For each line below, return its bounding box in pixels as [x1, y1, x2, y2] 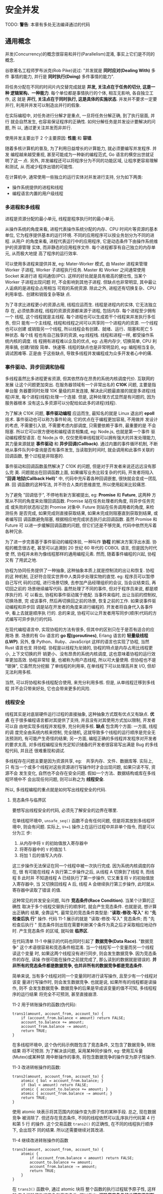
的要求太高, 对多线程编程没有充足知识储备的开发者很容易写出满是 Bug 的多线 [5, 741, 158, 747]
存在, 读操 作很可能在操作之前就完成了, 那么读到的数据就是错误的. [20, 956, 151, 962]
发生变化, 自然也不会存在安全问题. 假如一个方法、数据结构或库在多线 [18, 770, 156, 776]
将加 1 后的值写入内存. [19, 852, 64, 858]
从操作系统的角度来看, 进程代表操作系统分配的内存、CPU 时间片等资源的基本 [5, 226, 158, 232]
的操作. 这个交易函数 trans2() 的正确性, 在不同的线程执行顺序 [31, 1121, 154, 1127]
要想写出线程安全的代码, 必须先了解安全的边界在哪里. [12, 807, 118, 813]
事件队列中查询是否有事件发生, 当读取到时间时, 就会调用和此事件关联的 [13, 447, 154, 453]
